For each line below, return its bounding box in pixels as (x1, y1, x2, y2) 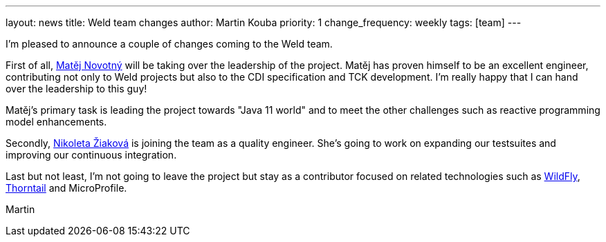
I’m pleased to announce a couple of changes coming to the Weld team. (6, 38, 333, 50)
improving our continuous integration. (6, 149, 177, 161)
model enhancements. (6, 116, 107, 128)
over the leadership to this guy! (6, 83, 147, 94)
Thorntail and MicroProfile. (6, 182, 127, 194)
